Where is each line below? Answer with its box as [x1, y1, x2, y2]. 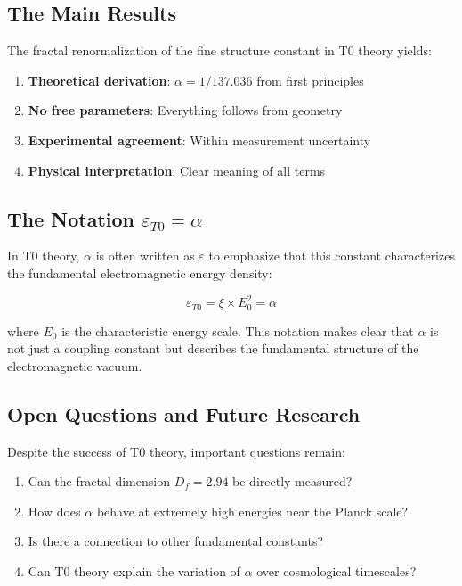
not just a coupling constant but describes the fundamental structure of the [7, 339, 419, 358]
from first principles [256, 70, 364, 89]
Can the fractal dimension [28, 472, 170, 491]
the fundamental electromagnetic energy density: [7, 263, 272, 282]
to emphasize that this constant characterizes [208, 246, 455, 265]
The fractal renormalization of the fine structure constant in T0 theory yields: [7, 41, 432, 60]
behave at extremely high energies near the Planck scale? [96, 501, 409, 520]
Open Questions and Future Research [7, 400, 361, 427]
